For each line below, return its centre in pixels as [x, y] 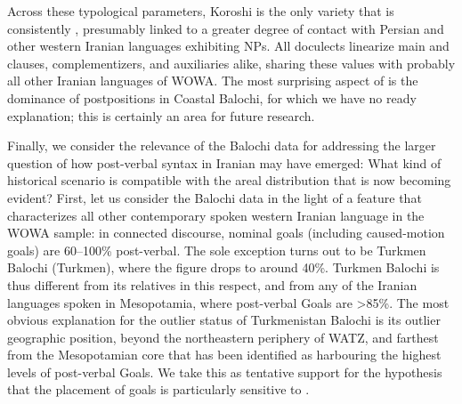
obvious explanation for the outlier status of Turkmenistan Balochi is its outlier [224, 320]
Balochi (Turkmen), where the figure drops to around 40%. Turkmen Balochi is [223, 267]
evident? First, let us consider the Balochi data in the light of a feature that [215, 197]
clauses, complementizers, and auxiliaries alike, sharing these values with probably [231, 63]
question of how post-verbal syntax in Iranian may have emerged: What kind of [224, 162]
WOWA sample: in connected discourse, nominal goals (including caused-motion [226, 233]
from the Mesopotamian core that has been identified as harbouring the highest [224, 355]
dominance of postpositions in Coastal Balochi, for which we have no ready [212, 97]
